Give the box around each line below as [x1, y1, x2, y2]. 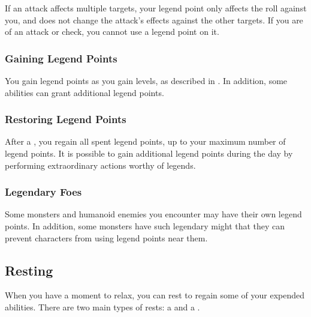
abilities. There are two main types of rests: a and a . [5, 300, 200, 313]
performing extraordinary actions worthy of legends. [5, 158, 196, 171]
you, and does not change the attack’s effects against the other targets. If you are [5, 13, 303, 26]
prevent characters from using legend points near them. [5, 231, 208, 244]
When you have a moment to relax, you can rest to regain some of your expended [5, 289, 304, 301]
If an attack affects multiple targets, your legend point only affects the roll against [5, 2, 307, 14]
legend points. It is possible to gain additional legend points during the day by [5, 147, 293, 159]
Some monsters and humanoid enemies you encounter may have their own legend [5, 208, 302, 220]
